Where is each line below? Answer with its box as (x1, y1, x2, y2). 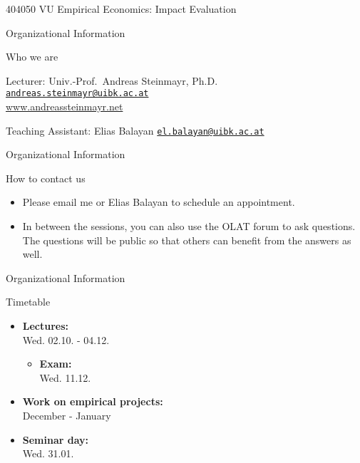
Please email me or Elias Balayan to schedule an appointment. (22, 194, 295, 209)
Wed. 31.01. (22, 446, 74, 461)
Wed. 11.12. (39, 370, 91, 385)
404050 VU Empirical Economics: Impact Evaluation (6, 1, 237, 16)
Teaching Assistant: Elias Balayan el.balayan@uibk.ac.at (6, 123, 264, 137)
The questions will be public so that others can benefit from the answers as (22, 232, 351, 247)
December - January (22, 408, 111, 422)
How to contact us (6, 170, 86, 185)
